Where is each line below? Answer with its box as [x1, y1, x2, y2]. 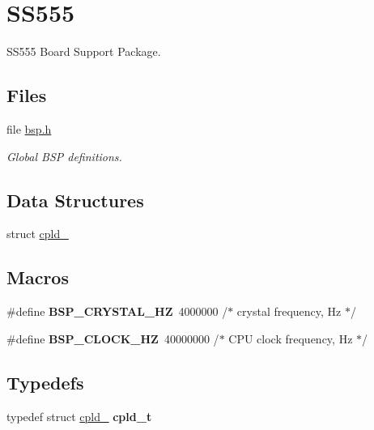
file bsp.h [6, 120, 52, 137]
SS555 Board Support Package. [6, 43, 161, 60]
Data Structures [6, 187, 144, 212]
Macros [6, 265, 69, 290]
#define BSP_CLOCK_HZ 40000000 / [6, 330, 219, 347]
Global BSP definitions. [6, 147, 122, 164]
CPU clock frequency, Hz [228, 330, 353, 347]
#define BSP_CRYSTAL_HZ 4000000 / [6, 303, 228, 320]
